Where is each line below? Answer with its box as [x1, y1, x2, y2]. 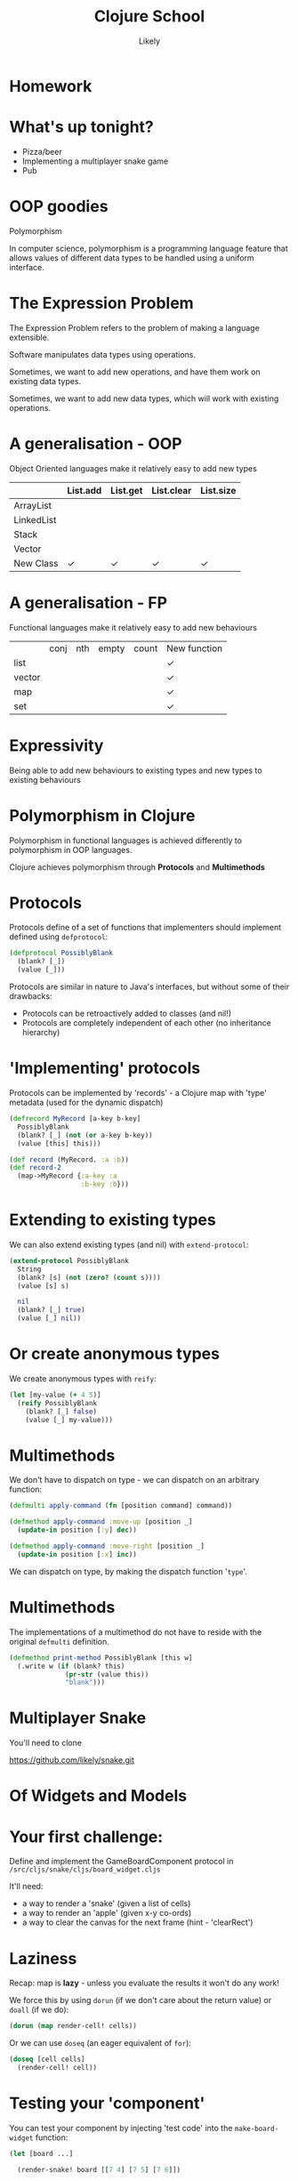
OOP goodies [9, 197, 109, 217]
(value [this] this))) [17, 1139, 101, 1148]
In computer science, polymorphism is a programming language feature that [9, 243, 289, 254]
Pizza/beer [21, 146, 62, 157]
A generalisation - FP [9, 592, 167, 613]
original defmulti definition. [9, 1636, 109, 1646]
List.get [109, 484, 143, 496]
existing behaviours [9, 774, 82, 785]
